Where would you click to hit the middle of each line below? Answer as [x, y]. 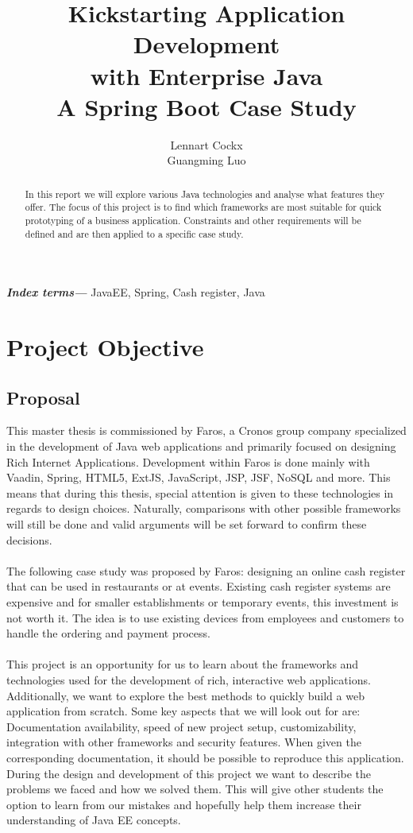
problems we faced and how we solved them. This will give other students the [195, 789]
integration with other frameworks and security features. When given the [184, 742]
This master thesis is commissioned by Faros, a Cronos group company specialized [206, 430]
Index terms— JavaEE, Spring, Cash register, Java [136, 292]
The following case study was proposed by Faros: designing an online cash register [206, 570]
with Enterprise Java [206, 75]
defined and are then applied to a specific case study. [134, 233]
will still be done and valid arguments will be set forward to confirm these [187, 524]
